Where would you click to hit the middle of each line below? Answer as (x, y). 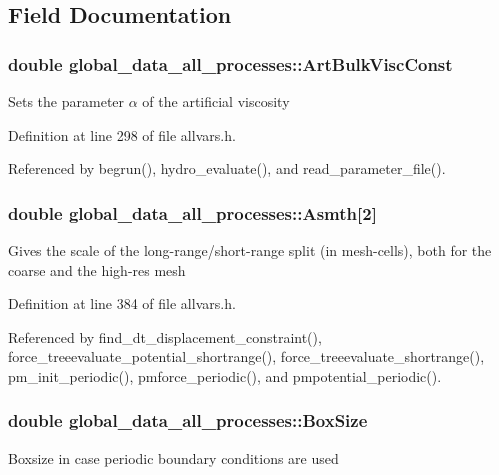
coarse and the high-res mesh (97, 269)
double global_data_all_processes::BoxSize (188, 420)
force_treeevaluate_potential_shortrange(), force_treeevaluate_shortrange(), (246, 356)
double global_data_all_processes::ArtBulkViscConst (230, 63)
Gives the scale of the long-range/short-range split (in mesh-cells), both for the (250, 250)
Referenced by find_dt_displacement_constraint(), (165, 336)
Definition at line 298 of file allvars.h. (122, 134)
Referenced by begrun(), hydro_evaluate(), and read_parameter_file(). (227, 168)
